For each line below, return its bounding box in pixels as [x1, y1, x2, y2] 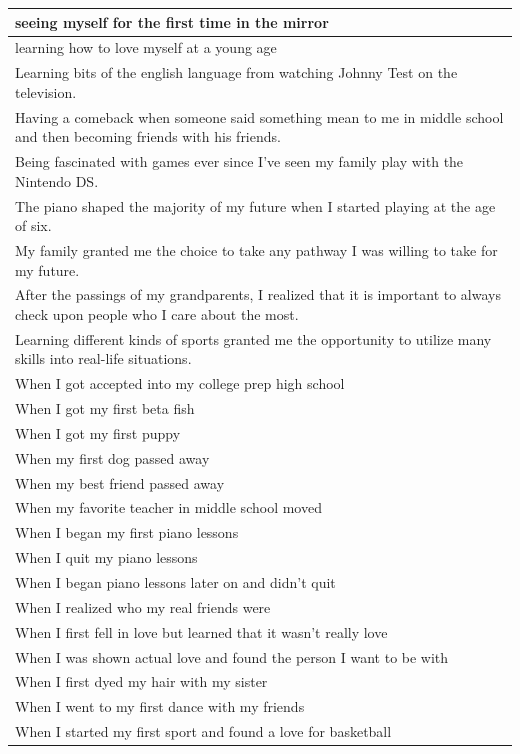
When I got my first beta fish [15, 398, 195, 419]
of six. [15, 215, 52, 236]
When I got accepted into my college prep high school [15, 373, 345, 394]
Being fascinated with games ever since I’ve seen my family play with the [15, 151, 464, 172]
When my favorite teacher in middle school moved [15, 497, 322, 518]
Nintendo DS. [15, 170, 99, 191]
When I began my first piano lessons [15, 522, 239, 543]
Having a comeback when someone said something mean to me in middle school [15, 106, 504, 127]
